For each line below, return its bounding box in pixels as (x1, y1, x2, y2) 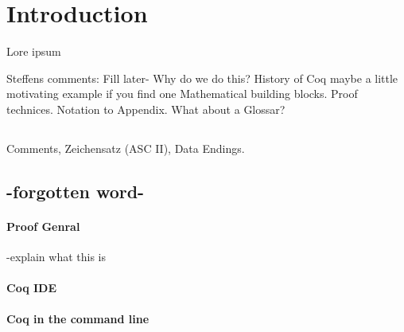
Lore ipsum (6, 43, 61, 60)
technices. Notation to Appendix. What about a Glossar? (6, 100, 286, 117)
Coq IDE (6, 279, 57, 296)
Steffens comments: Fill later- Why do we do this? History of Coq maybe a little (6, 69, 398, 86)
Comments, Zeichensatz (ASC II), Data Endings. (6, 139, 245, 156)
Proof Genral (6, 217, 80, 234)
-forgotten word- (6, 178, 145, 203)
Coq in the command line (6, 311, 150, 327)
